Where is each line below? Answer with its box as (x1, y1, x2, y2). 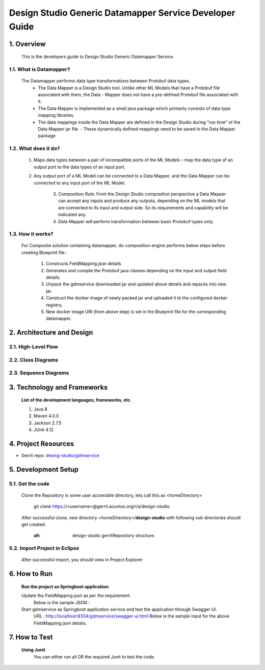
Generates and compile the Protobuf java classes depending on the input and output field (46, 267, 227, 273)
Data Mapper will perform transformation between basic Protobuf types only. (58, 218, 214, 224)
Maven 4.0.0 (33, 413, 59, 419)
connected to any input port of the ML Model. (33, 180, 126, 186)
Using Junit (21, 647, 46, 653)
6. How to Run (9, 569, 53, 578)
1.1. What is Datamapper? (9, 66, 71, 73)
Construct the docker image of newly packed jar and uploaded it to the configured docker (46, 295, 228, 301)
